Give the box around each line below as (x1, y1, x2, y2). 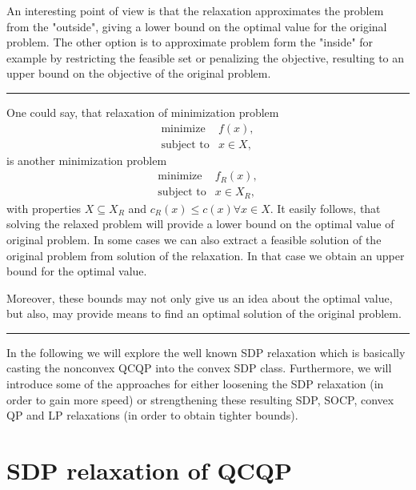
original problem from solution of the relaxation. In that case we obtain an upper (6, 247, 405, 263)
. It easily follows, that (270, 199, 381, 216)
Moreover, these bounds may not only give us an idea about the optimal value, (6, 289, 393, 306)
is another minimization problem (6, 151, 167, 168)
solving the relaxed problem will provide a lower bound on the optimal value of (6, 215, 394, 232)
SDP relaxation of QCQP (6, 454, 293, 487)
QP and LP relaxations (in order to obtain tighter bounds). (6, 407, 298, 424)
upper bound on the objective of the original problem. (6, 65, 271, 82)
